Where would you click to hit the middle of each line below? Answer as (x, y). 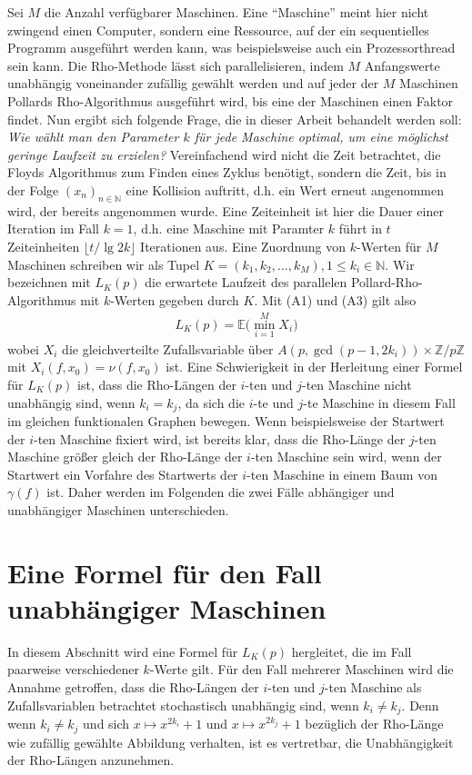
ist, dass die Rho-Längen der (157, 384)
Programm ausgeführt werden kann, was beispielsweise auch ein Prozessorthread (231, 48)
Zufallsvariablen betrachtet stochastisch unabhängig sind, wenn (183, 705)
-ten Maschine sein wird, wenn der (346, 457)
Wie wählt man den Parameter (93, 137)
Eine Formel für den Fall (165, 572)
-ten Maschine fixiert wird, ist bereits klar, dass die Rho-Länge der (220, 438)
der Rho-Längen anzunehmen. (91, 760)
